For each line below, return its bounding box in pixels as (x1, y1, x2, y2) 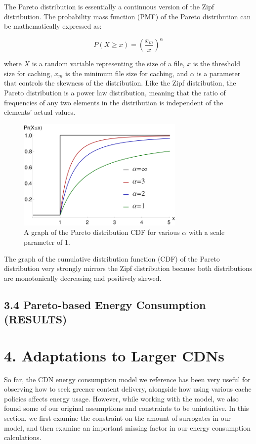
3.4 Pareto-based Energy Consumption (4, 297, 206, 312)
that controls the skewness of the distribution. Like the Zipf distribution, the (4, 78, 236, 88)
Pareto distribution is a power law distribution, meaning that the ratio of (4, 88, 226, 98)
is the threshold (193, 58, 240, 69)
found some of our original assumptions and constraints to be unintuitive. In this (4, 403, 249, 413)
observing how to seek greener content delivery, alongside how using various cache (4, 384, 252, 394)
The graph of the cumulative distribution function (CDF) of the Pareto (4, 253, 220, 264)
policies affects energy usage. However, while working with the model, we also (4, 393, 239, 403)
